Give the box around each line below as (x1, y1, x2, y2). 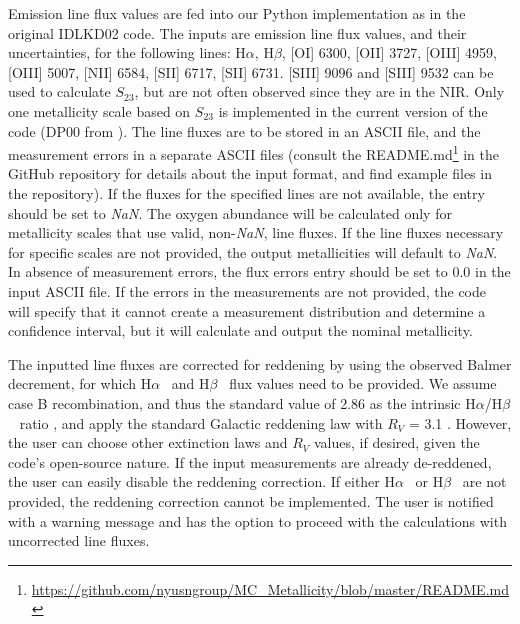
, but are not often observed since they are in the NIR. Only (134, 81, 505, 102)
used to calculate (8, 81, 111, 102)
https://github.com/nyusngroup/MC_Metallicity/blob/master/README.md (31, 578, 509, 599)
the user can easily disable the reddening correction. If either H (8, 471, 395, 492)
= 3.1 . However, (408, 412, 512, 433)
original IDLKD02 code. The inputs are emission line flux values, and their (8, 22, 467, 43)
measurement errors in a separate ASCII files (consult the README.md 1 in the (8, 141, 499, 164)
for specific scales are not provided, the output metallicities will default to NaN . (8, 241, 498, 262)
